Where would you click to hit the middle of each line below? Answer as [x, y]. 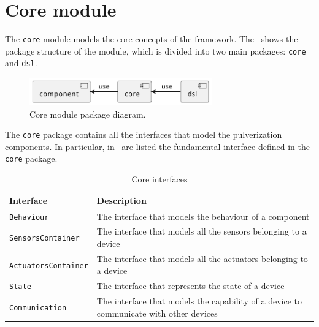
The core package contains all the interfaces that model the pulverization [144, 134]
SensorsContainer [44, 239]
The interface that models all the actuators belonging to [202, 258]
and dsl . [21, 63]
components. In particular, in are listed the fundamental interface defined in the [157, 146]
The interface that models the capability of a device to [199, 301]
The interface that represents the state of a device [190, 286]
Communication [38, 308]
